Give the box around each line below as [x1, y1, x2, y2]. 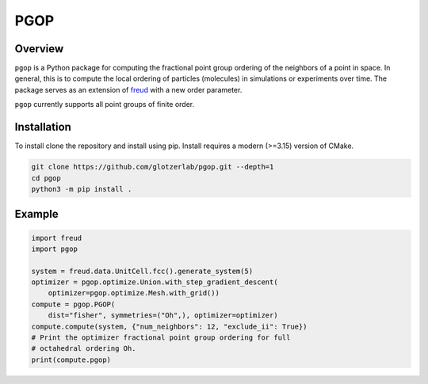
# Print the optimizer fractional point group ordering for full [31, 333, 291, 342]
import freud [31, 234, 82, 242]
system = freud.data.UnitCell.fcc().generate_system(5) [31, 266, 254, 276]
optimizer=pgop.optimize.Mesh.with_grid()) [48, 289, 220, 298]
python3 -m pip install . [31, 184, 132, 193]
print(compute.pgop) [31, 355, 111, 364]
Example [14, 207, 59, 221]
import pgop [31, 244, 78, 253]
